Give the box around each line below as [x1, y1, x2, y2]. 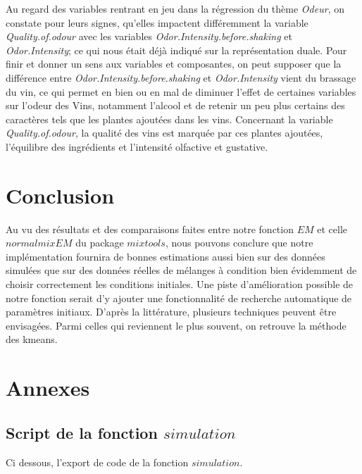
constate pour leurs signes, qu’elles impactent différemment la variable [6, 15, 308, 30]
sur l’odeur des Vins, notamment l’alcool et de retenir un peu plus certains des [6, 98, 345, 113]
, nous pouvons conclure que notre [165, 235, 313, 250]
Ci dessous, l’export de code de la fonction [6, 454, 189, 469]
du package [75, 235, 124, 250]
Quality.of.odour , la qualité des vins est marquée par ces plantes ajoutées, [6, 125, 323, 140]
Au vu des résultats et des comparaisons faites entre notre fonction [6, 221, 294, 236]
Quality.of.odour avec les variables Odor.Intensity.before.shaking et [6, 29, 292, 44]
